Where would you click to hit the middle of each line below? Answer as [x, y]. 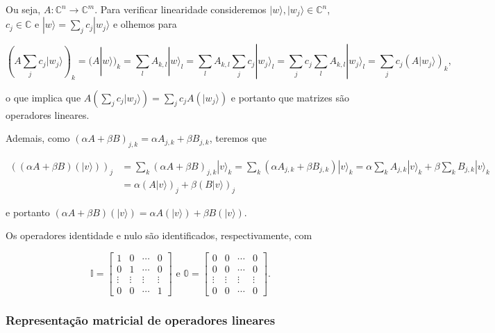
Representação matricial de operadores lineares [141, 319]
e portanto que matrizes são [290, 97]
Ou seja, [23, 9]
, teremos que [238, 138]
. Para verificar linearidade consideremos [181, 9]
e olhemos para [145, 24]
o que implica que [43, 97]
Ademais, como [38, 138]
